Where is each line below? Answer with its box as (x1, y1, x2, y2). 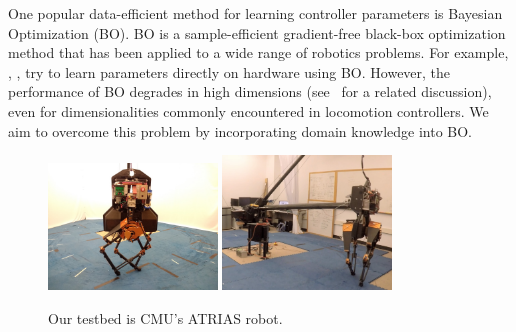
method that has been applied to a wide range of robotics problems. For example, (8, 42, 509, 63)
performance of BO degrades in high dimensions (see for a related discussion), (8, 81, 492, 102)
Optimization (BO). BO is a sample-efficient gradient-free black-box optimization (8, 22, 506, 43)
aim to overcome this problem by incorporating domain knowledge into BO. (8, 120, 472, 141)
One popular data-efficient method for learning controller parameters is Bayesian (8, 3, 503, 23)
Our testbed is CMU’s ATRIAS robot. (48, 307, 283, 328)
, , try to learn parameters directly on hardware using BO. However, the (8, 61, 451, 82)
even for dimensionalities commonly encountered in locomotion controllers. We (8, 100, 489, 121)
